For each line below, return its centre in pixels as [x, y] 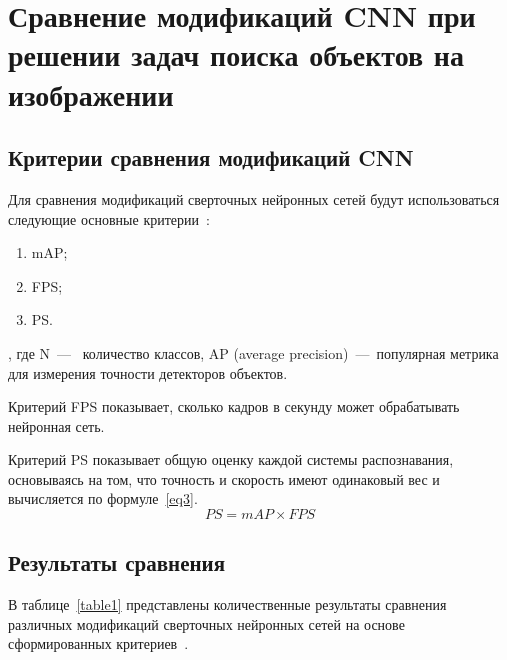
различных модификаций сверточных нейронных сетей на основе [206, 623]
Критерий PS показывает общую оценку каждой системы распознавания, [231, 459]
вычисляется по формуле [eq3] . [103, 498]
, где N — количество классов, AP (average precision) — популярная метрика [253, 352]
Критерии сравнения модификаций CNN [211, 157]
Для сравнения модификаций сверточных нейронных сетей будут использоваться [254, 198]
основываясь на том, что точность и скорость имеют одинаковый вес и [224, 478]
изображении [91, 93]
